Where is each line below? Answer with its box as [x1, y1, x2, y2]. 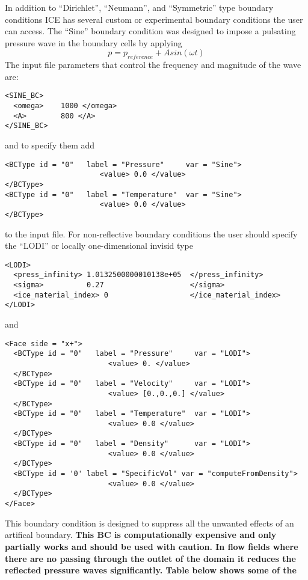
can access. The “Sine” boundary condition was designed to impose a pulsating [5, 25, 296, 37]
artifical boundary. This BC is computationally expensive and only [5, 528, 277, 541]
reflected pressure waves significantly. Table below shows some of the [5, 564, 297, 576]
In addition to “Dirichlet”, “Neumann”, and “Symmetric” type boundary [5, 1, 274, 13]
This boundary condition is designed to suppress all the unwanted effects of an [5, 516, 294, 529]
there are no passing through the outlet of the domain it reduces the [5, 552, 296, 564]
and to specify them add [5, 138, 95, 151]
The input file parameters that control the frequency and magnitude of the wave [5, 58, 301, 71]
